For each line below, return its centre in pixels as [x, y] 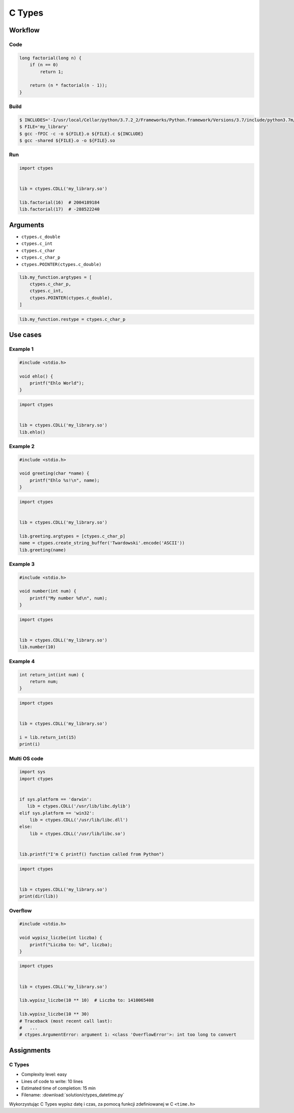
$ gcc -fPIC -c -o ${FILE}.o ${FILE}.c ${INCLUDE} [82, 133]
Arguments [27, 225]
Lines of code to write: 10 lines [52, 1081]
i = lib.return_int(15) [48, 737]
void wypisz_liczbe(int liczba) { [61, 938]
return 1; [52, 72]
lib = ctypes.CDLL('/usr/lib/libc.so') [78, 834]
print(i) [30, 744]
